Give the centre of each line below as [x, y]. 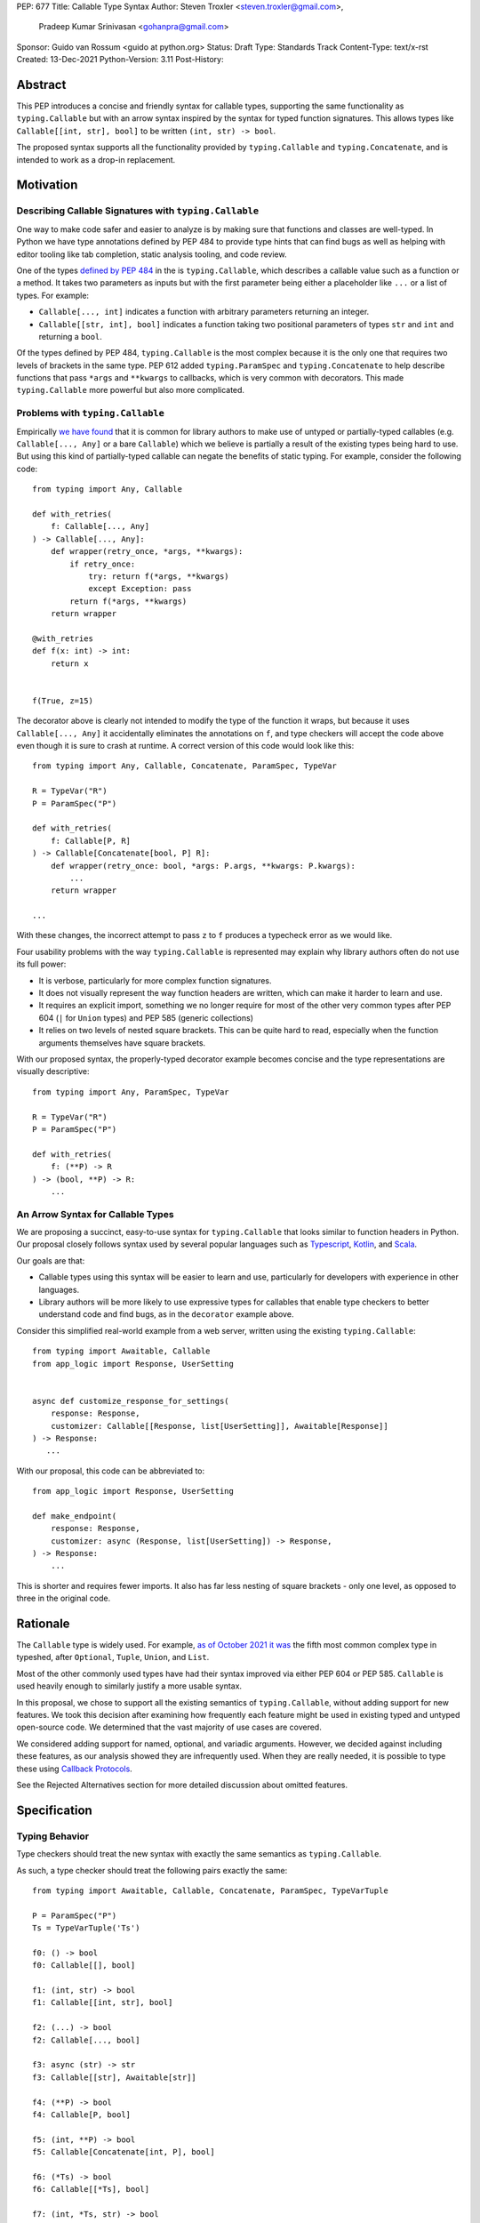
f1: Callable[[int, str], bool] [103, 2002]
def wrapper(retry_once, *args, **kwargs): [147, 552]
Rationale [43, 1624]
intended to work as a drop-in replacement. [96, 159]
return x [69, 663]
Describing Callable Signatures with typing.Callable [138, 211]
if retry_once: [103, 564]
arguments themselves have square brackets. [122, 1043]
